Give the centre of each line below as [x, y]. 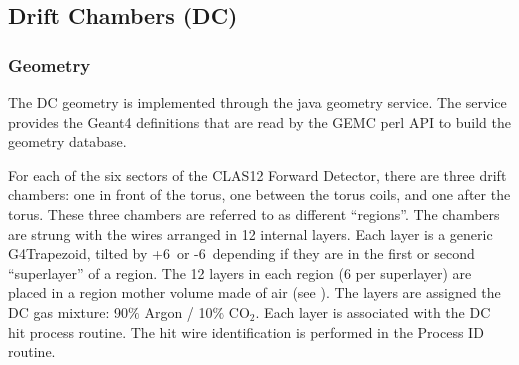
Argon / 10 [178, 311]
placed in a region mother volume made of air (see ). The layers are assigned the [254, 292]
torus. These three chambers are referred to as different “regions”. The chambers [254, 213]
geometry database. [67, 141]
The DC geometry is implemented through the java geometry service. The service [257, 102]
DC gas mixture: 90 [68, 311]
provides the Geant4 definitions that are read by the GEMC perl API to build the [259, 121]
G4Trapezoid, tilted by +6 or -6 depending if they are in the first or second [241, 253]
